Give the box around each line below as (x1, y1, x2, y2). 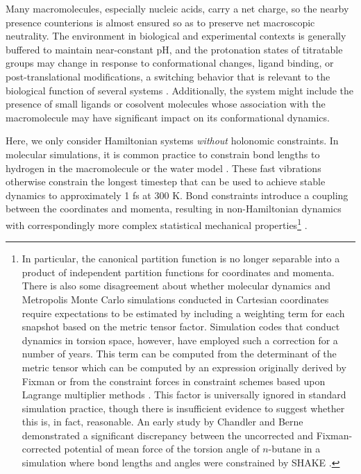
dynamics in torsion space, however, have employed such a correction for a (22, 332, 338, 347)
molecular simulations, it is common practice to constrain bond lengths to (6, 146, 320, 161)
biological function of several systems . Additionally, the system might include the (6, 83, 354, 97)
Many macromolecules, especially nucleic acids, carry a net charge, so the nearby (6, 1, 349, 15)
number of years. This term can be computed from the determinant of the (22, 346, 337, 361)
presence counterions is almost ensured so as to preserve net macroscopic (6, 15, 315, 29)
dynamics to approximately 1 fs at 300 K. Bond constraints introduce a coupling (6, 187, 349, 202)
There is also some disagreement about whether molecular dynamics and (22, 278, 331, 293)
